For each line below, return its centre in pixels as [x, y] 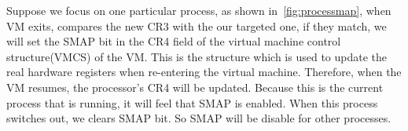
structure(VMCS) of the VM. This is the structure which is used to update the [197, 56]
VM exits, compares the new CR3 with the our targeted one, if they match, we [197, 25]
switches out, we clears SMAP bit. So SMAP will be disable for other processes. [199, 118]
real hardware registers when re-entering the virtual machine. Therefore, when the [204, 72]
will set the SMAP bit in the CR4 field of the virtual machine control [174, 41]
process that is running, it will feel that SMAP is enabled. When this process [192, 102]
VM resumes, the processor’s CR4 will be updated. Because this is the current [195, 87]
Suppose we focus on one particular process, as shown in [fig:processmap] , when [199, 10]
